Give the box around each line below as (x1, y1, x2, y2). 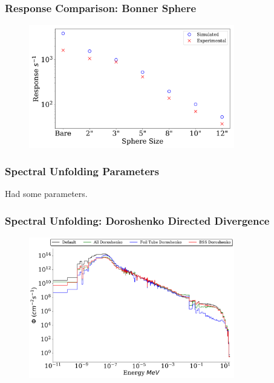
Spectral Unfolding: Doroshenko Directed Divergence (5, 213, 270, 228)
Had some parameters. (5, 187, 88, 200)
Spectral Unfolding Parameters (5, 164, 159, 179)
